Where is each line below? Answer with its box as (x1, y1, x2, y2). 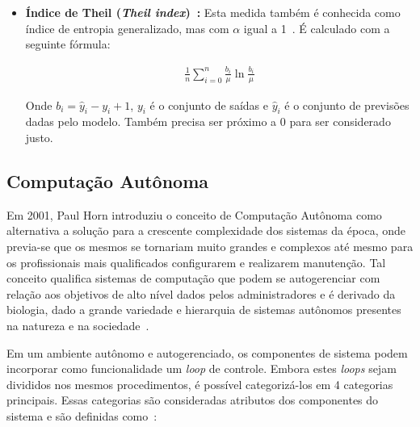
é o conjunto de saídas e (149, 96, 268, 113)
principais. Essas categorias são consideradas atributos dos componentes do (6, 391, 379, 408)
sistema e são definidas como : (6, 407, 157, 424)
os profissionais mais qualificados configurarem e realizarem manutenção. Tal (6, 253, 386, 270)
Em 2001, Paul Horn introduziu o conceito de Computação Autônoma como (6, 206, 382, 223)
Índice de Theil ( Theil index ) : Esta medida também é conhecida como (25, 4, 401, 20)
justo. (25, 128, 53, 145)
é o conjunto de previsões (284, 96, 409, 113)
